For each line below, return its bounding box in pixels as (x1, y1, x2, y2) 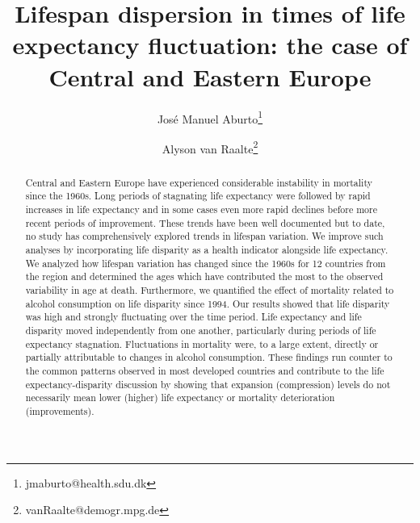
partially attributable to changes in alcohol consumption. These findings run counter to (25, 350, 393, 364)
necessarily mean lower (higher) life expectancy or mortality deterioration (25, 391, 335, 404)
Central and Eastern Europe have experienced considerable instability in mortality (25, 175, 372, 189)
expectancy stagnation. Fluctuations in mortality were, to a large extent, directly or (25, 337, 379, 350)
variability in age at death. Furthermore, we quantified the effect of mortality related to (25, 283, 394, 297)
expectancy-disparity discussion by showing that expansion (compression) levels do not (25, 377, 391, 391)
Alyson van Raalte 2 (162, 137, 258, 157)
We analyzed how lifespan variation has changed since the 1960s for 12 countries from (25, 256, 386, 270)
